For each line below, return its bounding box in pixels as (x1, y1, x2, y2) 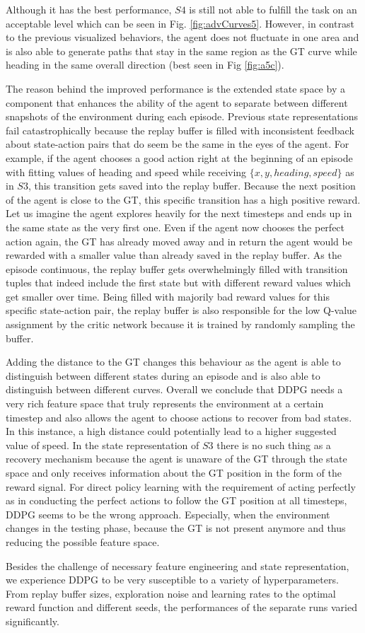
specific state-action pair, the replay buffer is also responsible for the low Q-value (6, 303, 357, 318)
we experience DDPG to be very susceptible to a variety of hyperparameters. (6, 572, 339, 587)
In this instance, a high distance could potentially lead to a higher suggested (6, 424, 337, 439)
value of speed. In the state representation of (6, 437, 199, 452)
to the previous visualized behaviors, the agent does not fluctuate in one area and (6, 30, 359, 45)
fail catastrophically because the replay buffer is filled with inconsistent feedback (6, 122, 354, 137)
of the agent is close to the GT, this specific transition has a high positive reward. (6, 192, 361, 207)
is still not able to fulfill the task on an (189, 2, 357, 16)
